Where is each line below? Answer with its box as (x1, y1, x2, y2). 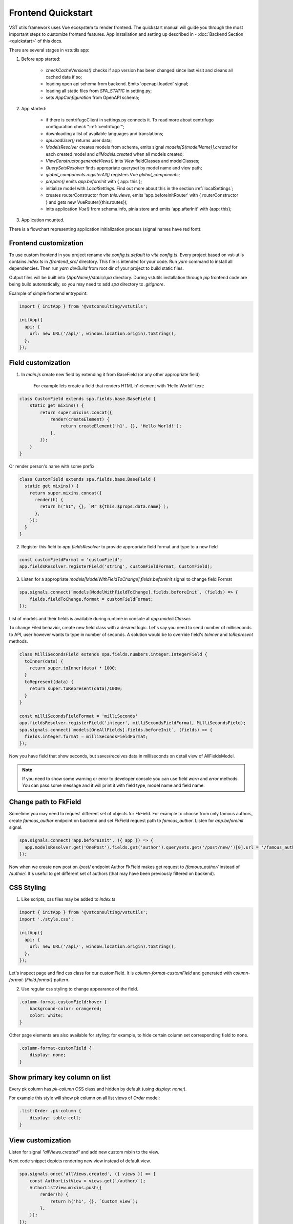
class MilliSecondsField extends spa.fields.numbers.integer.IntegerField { (19, 652, 208, 657)
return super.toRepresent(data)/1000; (29, 686, 123, 691)
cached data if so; (45, 74, 83, 80)
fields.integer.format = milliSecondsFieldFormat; (24, 733, 148, 739)
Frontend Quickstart (9, 7, 93, 18)
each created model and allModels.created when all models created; (45, 151, 184, 157)
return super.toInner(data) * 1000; (29, 665, 117, 671)
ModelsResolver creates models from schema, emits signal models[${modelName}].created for (45, 144, 238, 150)
